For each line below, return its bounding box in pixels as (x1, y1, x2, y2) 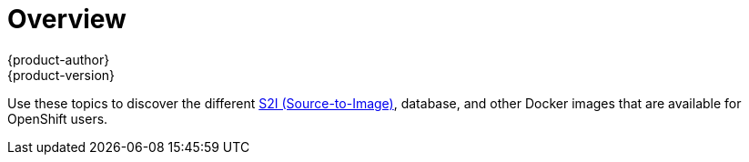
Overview (7, 4, 127, 35)
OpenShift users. (7, 110, 108, 127)
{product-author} (7, 51, 110, 67)
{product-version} (7, 66, 116, 83)
